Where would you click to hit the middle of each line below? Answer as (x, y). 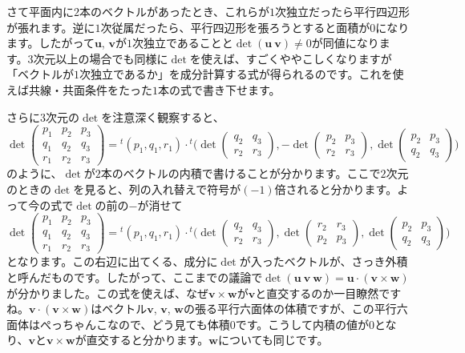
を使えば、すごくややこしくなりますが (291, 58)
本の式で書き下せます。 (219, 89)
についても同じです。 (273, 340)
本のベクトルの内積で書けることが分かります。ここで (241, 173)
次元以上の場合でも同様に (101, 58)
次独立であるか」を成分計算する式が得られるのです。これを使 (242, 74)
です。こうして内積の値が (302, 324)
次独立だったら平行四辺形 (343, 11)
